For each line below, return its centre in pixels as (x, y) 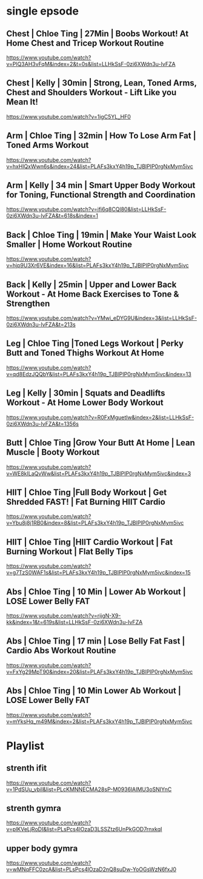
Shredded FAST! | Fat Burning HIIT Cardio (86, 502)
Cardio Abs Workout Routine (61, 651)
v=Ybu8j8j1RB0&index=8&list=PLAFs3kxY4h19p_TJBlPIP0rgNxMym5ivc (95, 523)
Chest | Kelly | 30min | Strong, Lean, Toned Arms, (101, 83)
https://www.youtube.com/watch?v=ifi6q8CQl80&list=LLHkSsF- (86, 209)
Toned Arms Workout (48, 145)
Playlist (25, 746)
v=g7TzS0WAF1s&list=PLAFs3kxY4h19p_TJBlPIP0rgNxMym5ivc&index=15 (98, 573)
